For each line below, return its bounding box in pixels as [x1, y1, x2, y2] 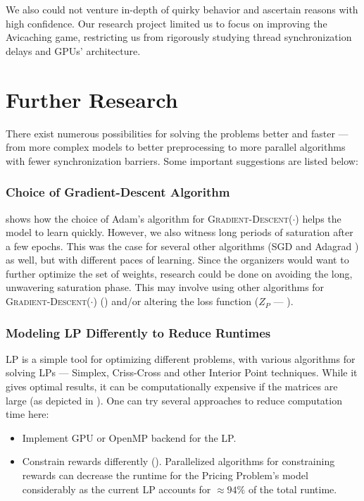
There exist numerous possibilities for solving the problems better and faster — [6, 125, 349, 140]
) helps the [295, 211, 341, 225]
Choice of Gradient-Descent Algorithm [6, 183, 230, 201]
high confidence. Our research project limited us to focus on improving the [6, 16, 327, 30]
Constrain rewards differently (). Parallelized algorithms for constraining [22, 454, 335, 469]
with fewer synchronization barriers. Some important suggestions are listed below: [6, 153, 358, 168]
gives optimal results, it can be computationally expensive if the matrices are [6, 379, 338, 394]
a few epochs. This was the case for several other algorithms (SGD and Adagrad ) [6, 238, 359, 253]
